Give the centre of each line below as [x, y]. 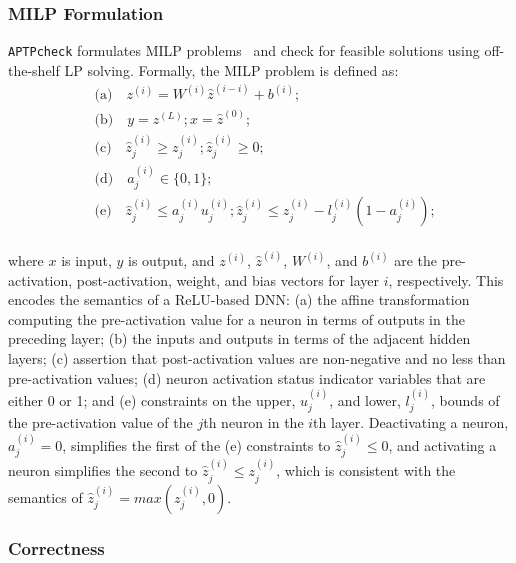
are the [415, 260]
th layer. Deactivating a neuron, [411, 422]
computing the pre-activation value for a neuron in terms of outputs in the [236, 318]
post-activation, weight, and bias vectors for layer [227, 279]
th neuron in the [253, 422]
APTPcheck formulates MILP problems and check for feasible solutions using [244, 50]
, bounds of [465, 400]
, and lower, [365, 400]
